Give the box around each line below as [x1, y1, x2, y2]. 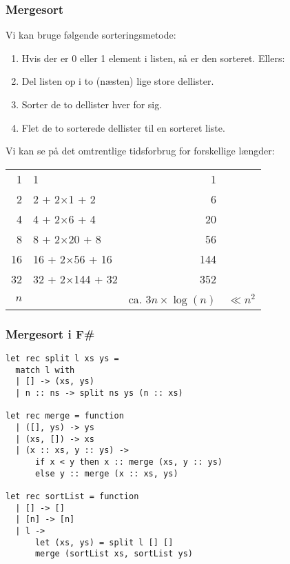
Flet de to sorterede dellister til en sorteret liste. [21, 120, 225, 134]
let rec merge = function [6, 411, 124, 421]
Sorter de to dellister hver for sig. [21, 97, 163, 111]
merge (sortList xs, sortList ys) [34, 549, 194, 559]
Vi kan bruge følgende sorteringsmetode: [6, 28, 176, 42]
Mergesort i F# [6, 325, 95, 342]
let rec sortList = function [6, 491, 139, 501]
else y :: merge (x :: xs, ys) [34, 468, 178, 479]
